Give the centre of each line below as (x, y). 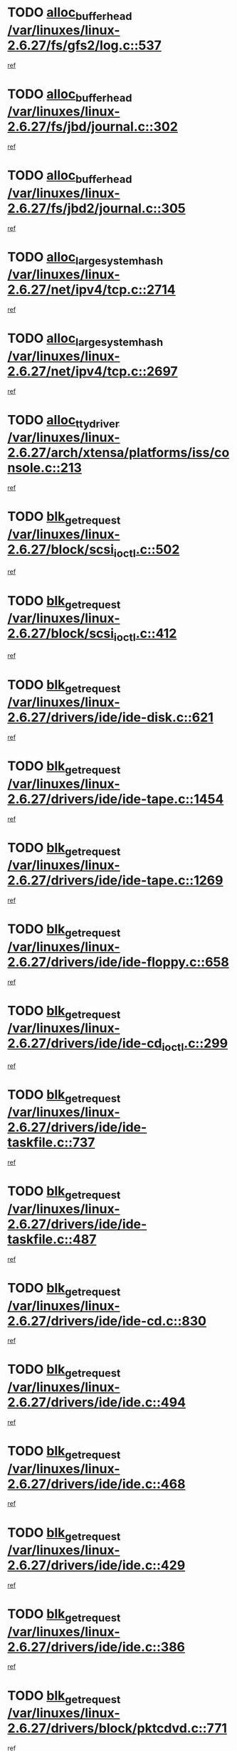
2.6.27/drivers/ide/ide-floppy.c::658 (118, 962)
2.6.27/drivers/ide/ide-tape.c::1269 (115, 881)
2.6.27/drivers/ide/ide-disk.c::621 (110, 718)
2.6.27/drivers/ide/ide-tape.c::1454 (116, 799)
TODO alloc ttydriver (63, 421)
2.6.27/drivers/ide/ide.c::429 (96, 1566)
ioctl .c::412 (145, 635)
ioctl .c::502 (147, 550)
